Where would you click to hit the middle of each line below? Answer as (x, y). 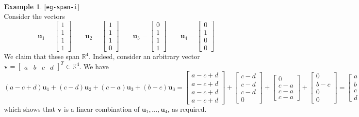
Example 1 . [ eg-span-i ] (42, 6)
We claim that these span (42, 56)
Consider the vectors (34, 16)
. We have (94, 66)
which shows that (30, 109)
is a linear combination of (102, 109)
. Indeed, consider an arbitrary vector (144, 56)
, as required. (187, 109)
